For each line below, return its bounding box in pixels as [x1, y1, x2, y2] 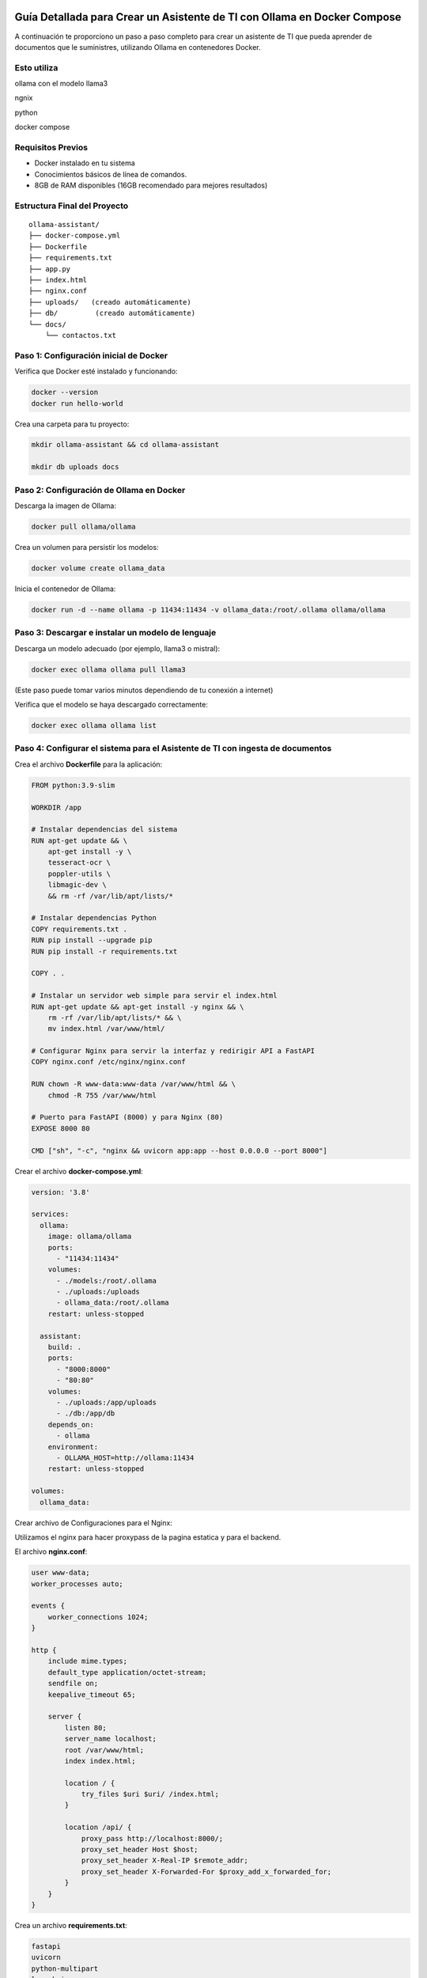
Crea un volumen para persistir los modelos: [14, 542, 159, 551]
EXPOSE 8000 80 [31, 1124, 90, 1133]
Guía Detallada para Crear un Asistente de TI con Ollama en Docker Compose [14, 10, 402, 24]
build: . [47, 1343, 82, 1352]
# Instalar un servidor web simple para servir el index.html [31, 991, 278, 1000]
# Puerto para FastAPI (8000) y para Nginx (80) [31, 1112, 224, 1122]
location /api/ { [64, 1823, 132, 1832]
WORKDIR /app [31, 803, 82, 812]
